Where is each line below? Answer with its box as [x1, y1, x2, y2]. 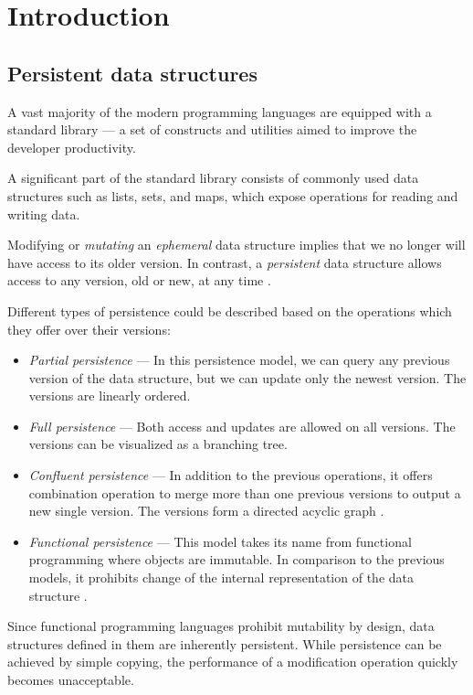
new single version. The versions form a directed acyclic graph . [28, 501, 384, 520]
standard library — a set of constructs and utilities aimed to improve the [7, 120, 417, 139]
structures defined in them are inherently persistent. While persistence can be [7, 634, 442, 653]
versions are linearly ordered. [28, 386, 191, 405]
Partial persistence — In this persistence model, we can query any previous [28, 350, 450, 369]
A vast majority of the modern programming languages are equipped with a [7, 102, 432, 121]
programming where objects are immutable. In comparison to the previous [28, 550, 445, 569]
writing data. [7, 204, 80, 223]
